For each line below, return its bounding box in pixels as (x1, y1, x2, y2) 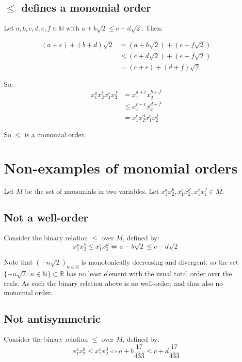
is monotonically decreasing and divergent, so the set (81, 257, 239, 267)
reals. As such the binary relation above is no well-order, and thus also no (4, 278, 223, 288)
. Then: (141, 23, 163, 33)
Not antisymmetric (4, 311, 101, 326)
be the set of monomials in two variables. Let (25, 186, 159, 196)
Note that (4, 257, 33, 267)
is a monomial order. (24, 129, 86, 140)
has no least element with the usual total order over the (66, 268, 232, 279)
